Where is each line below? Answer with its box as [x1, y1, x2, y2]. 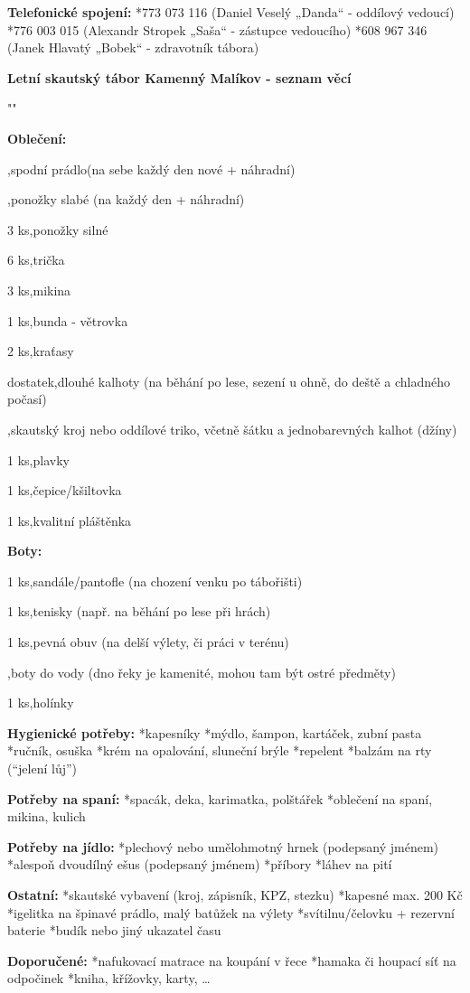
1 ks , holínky [7, 693, 74, 712]
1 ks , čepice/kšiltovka [7, 481, 122, 500]
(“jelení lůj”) [7, 759, 78, 778]
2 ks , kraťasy [7, 342, 74, 361]
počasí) [7, 389, 47, 408]
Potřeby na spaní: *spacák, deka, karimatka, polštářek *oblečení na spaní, [7, 789, 433, 808]
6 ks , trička [7, 250, 65, 269]
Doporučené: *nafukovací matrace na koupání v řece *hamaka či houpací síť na [7, 951, 456, 970]
